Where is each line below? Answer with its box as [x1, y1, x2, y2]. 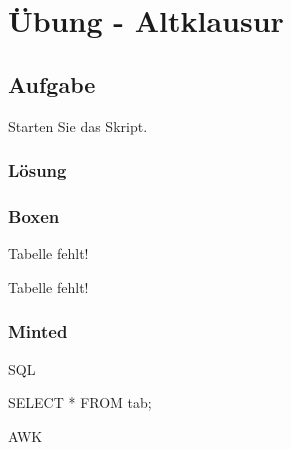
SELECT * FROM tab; [8, 392, 152, 413]
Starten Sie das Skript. [8, 115, 148, 136]
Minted [8, 319, 68, 344]
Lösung [8, 158, 67, 183]
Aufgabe [8, 68, 96, 99]
